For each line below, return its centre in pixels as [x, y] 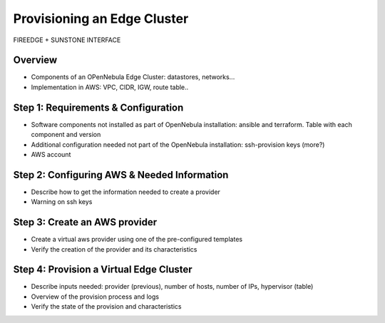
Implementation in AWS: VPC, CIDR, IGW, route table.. [110, 87]
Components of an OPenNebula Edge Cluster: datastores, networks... [133, 77]
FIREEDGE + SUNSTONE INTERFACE [67, 40]
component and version [66, 135]
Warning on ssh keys [62, 202]
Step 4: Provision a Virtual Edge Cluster [103, 270]
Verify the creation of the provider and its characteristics [114, 249]
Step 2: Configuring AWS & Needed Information [121, 175]
